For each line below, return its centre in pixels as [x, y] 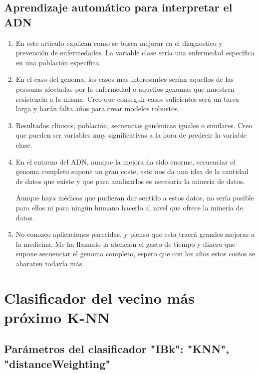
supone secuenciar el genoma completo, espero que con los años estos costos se [135, 254]
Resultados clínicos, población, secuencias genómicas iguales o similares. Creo [134, 125]
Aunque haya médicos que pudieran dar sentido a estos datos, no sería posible [135, 198]
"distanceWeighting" [57, 363]
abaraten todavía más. [50, 263]
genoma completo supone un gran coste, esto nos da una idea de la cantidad [132, 171]
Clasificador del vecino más [99, 297]
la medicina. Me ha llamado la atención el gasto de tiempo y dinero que [126, 244]
